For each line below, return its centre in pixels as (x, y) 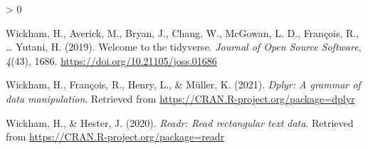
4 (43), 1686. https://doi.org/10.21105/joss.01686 (111, 60)
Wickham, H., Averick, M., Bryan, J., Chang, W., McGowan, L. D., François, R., (183, 32)
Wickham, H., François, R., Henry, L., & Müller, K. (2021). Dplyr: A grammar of (183, 84)
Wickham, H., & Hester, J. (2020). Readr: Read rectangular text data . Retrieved (180, 122)
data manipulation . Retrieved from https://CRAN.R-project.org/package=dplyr (180, 98)
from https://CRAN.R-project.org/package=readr (115, 137)
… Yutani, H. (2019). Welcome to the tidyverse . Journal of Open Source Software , (184, 47)
